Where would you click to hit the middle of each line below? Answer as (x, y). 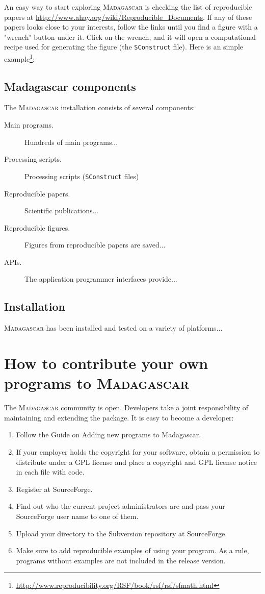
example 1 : (19, 58)
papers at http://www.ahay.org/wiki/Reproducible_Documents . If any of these (128, 17)
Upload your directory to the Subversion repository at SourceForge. (122, 533)
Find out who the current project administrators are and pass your (121, 506)
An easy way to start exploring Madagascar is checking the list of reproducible (128, 7)
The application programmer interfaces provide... (101, 279)
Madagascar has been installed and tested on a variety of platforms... (113, 328)
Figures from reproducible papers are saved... (95, 245)
